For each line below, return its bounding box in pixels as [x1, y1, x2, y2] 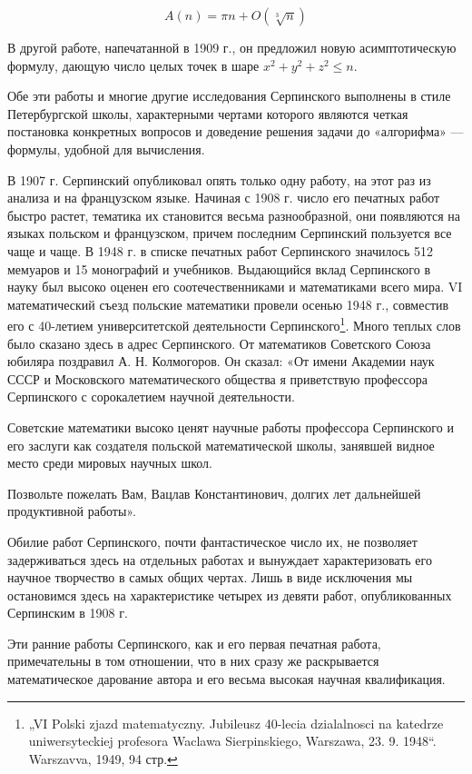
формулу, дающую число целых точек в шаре [7, 55, 260, 74]
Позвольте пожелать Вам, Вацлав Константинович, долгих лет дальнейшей [7, 483, 421, 502]
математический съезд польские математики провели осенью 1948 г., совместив [7, 294, 449, 313]
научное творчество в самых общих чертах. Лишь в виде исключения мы [7, 568, 413, 587]
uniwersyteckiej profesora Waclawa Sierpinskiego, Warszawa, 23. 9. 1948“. [28, 731, 437, 750]
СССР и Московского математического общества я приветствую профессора [7, 369, 428, 388]
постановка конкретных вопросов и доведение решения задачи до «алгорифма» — [7, 122, 464, 141]
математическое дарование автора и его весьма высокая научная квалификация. [7, 670, 446, 689]
